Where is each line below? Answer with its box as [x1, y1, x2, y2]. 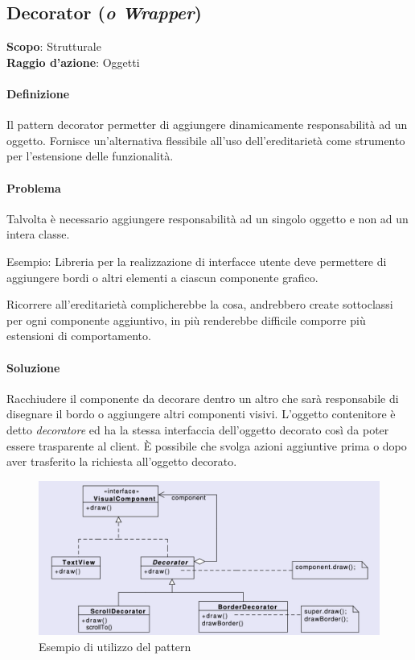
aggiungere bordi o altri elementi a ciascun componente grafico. [6, 268, 318, 285]
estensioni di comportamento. [6, 327, 151, 344]
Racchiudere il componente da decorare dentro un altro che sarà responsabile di [6, 389, 399, 406]
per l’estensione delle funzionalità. [6, 147, 174, 164]
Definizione [6, 85, 70, 102]
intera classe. [6, 226, 70, 243]
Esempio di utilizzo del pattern [39, 637, 191, 654]
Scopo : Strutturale [6, 38, 101, 55]
